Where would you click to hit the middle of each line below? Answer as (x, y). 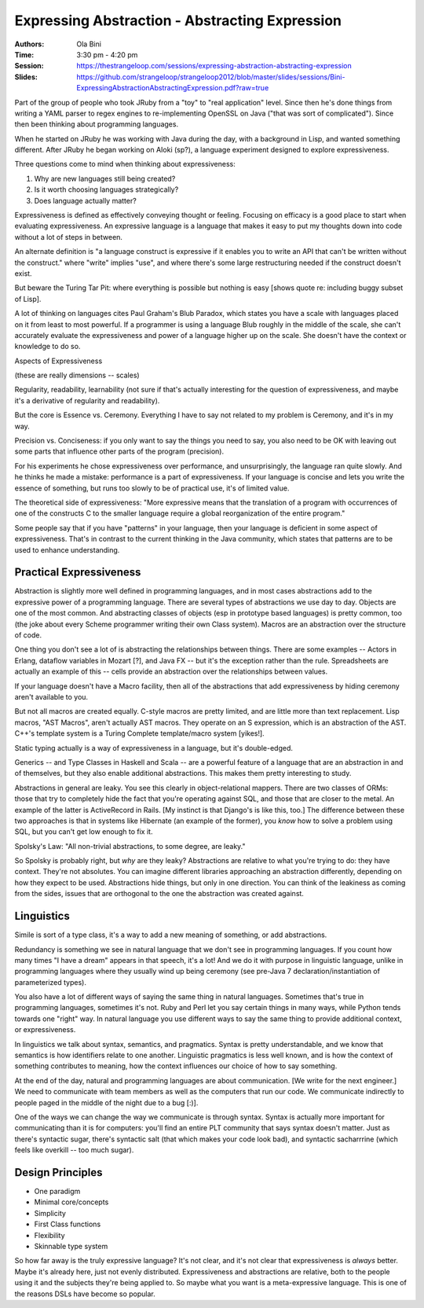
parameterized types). (50, 982)
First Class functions (68, 1224)
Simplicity (50, 1213)
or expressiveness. (45, 1030)
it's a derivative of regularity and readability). (87, 400)
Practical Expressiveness (78, 573)
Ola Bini (89, 44)
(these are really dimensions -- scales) (77, 375)
